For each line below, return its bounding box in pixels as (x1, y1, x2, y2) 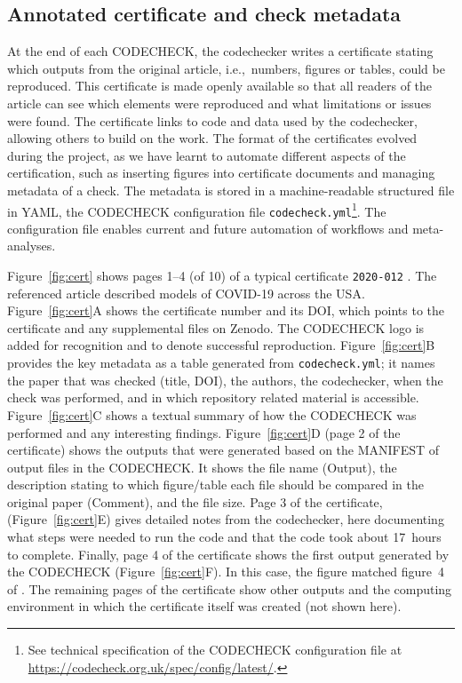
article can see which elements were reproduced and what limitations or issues (7, 93, 432, 112)
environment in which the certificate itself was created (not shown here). (7, 597, 402, 615)
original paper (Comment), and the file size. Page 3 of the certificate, (7, 492, 383, 511)
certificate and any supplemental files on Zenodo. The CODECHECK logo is (7, 318, 425, 337)
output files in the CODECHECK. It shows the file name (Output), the (7, 457, 397, 476)
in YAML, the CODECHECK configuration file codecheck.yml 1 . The (7, 199, 386, 220)
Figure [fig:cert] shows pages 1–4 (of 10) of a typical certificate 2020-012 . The (7, 266, 437, 285)
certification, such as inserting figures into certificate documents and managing (7, 163, 435, 182)
